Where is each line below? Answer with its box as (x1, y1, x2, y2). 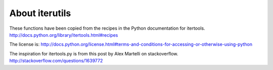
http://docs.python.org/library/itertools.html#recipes (9, 32, 118, 38)
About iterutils (9, 8, 71, 19)
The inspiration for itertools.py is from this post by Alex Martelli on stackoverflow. (9, 50, 178, 56)
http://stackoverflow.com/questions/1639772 (9, 58, 103, 64)
